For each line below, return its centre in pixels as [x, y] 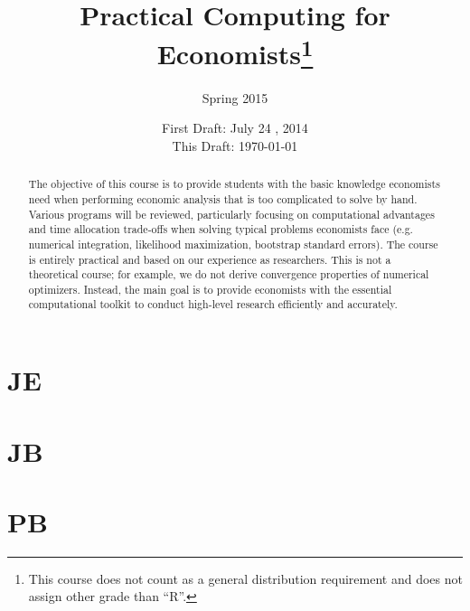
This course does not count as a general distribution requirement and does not [245, 578]
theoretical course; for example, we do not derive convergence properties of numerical [229, 274]
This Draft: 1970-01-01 [235, 145]
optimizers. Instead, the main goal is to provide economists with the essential [210, 289]
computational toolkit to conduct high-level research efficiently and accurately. [213, 304]
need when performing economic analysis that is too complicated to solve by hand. [223, 198]
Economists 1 [235, 52]
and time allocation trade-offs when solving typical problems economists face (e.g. [221, 229]
